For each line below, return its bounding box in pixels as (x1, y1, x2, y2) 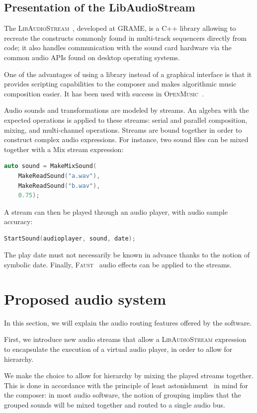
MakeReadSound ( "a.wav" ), (18, 172, 100, 179)
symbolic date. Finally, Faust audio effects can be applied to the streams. (4, 259, 232, 270)
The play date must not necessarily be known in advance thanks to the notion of (4, 249, 250, 260)
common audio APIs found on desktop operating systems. (4, 52, 180, 62)
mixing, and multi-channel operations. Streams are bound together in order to (4, 124, 242, 135)
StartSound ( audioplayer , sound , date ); (4, 235, 136, 242)
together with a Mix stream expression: (4, 144, 124, 154)
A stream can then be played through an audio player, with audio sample (4, 206, 228, 217)
